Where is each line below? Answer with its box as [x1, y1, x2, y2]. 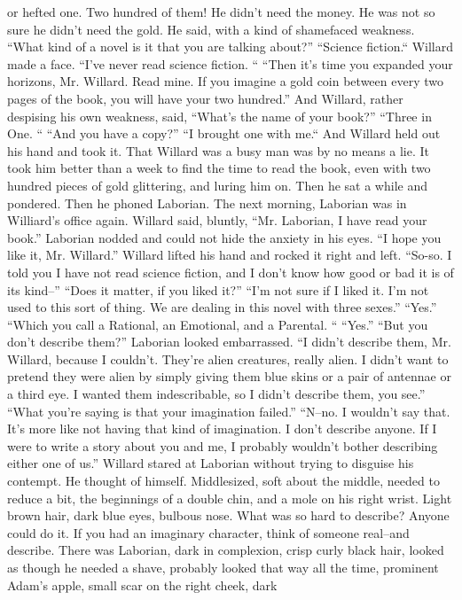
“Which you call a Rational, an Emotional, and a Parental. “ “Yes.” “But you [7, 315, 428, 333]
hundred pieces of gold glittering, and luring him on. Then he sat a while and [7, 175, 427, 194]
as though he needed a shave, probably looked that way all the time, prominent [7, 558, 439, 576]
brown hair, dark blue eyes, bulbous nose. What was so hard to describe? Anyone [7, 506, 450, 525]
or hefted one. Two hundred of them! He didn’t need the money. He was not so [7, 3, 435, 20]
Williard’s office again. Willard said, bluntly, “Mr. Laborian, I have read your [7, 211, 427, 230]
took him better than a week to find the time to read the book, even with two [7, 159, 431, 177]
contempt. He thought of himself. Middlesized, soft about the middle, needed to [7, 471, 440, 490]
